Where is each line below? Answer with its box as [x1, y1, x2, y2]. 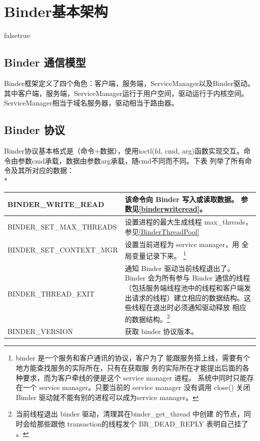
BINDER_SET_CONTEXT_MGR [7, 244, 118, 255]
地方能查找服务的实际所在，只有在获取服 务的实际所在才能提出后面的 [15, 362, 242, 372]
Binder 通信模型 [4, 54, 86, 70]
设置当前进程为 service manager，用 [124, 238, 239, 249]
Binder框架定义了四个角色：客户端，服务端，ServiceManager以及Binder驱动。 [4, 77, 254, 88]
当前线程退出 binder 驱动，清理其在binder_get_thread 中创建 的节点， [15, 408, 244, 419]
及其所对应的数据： [10, 165, 74, 175]
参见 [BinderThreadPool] [124, 226, 199, 236]
